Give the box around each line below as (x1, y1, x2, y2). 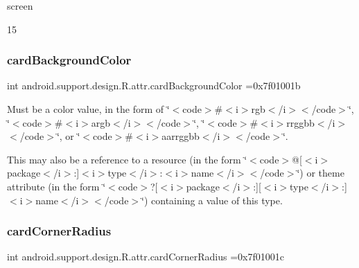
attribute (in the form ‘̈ (7, 179, 106, 193)
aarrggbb (161, 129, 200, 143)
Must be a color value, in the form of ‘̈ (7, 102, 170, 116)
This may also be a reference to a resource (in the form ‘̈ (7, 152, 247, 166)
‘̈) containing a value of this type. (141, 193, 283, 207)
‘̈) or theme (297, 166, 344, 180)
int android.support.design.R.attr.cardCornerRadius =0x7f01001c (7, 249, 284, 264)
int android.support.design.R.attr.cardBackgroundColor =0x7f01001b (7, 78, 301, 93)
